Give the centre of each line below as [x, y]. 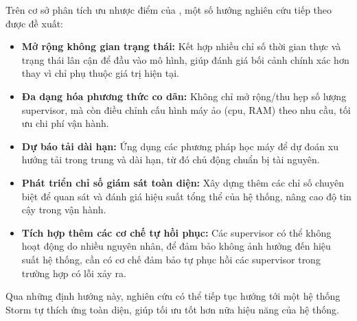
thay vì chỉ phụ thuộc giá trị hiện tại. [100, 73]
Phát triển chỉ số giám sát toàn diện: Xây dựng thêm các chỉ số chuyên [183, 182]
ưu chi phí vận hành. [65, 123]
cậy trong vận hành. [64, 210]
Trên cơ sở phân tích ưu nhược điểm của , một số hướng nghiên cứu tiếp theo [169, 10]
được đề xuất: [35, 23]
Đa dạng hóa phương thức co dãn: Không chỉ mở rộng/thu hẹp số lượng [184, 96]
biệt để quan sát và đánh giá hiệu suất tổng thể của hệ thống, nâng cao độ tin [186, 196]
